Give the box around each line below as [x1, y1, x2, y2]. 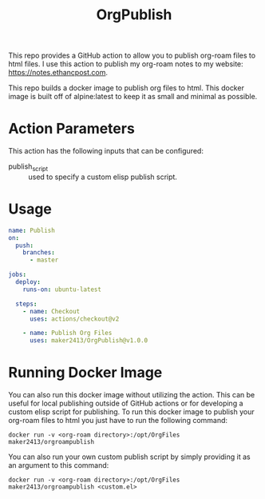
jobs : [8, 270, 26, 279]
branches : [22, 249, 56, 257]
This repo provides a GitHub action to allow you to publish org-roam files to [8, 50, 256, 61]
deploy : [15, 278, 42, 286]
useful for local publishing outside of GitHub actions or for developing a [8, 398, 243, 409]
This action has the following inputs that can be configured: [8, 146, 204, 156]
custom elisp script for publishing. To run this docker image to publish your [8, 407, 255, 417]
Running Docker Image [8, 364, 163, 381]
